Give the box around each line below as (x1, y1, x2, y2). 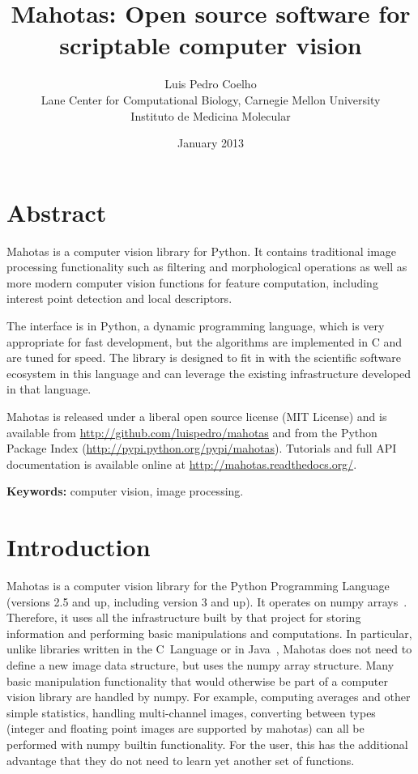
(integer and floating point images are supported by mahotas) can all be (6, 720, 365, 737)
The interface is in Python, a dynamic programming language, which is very (6, 317, 385, 334)
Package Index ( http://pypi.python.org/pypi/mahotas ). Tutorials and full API (6, 440, 397, 457)
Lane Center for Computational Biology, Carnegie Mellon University (41, 91, 381, 108)
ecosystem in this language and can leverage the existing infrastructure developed (6, 364, 412, 381)
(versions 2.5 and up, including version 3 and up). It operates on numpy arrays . (6, 593, 407, 610)
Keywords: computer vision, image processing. (6, 483, 244, 500)
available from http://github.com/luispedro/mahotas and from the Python (6, 423, 377, 440)
